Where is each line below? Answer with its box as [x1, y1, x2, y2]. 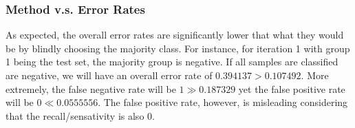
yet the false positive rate [238, 81, 345, 96]
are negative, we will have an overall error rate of [6, 68, 213, 82]
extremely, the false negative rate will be [6, 81, 176, 96]
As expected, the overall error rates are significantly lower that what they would [6, 28, 344, 42]
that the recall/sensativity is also [6, 108, 144, 122]
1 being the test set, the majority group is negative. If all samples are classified [6, 54, 338, 69]
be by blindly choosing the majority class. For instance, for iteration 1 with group [6, 41, 350, 55]
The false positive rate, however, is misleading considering [103, 95, 348, 109]
